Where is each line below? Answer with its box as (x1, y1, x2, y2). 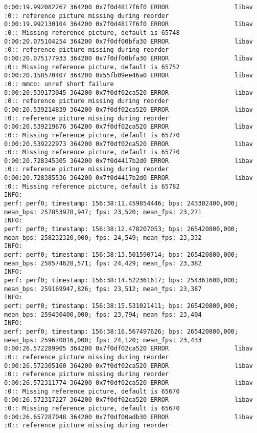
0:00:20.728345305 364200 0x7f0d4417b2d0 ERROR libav (4, 157, 253, 164)
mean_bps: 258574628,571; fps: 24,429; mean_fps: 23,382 (4, 259, 202, 267)
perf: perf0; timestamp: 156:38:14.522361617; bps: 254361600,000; (4, 277, 239, 284)
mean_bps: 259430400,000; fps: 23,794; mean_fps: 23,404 (4, 311, 202, 318)
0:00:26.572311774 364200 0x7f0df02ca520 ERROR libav (4, 379, 253, 386)
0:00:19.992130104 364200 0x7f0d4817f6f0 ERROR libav (4, 20, 253, 28)
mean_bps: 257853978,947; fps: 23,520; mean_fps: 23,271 (4, 208, 202, 216)
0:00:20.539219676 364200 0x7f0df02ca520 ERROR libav (4, 123, 253, 131)
